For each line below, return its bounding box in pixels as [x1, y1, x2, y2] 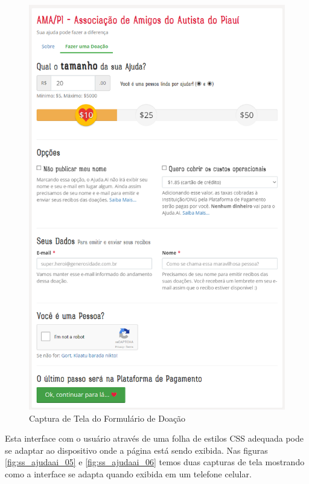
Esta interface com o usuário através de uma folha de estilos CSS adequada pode [5, 432, 304, 445]
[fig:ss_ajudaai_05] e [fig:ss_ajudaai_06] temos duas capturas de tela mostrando [5, 456, 305, 468]
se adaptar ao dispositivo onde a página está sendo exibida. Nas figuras [5, 443, 268, 456]
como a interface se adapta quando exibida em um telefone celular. [5, 467, 252, 480]
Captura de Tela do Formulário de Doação [29, 411, 186, 424]
